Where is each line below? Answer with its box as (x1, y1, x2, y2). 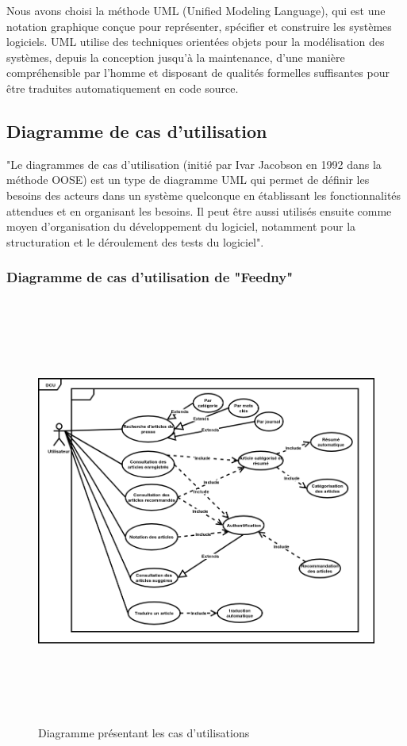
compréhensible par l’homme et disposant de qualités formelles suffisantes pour (6, 64, 390, 81)
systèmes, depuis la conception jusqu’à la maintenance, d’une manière (6, 48, 345, 65)
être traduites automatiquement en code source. (6, 79, 239, 96)
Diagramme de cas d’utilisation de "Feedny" (6, 267, 294, 287)
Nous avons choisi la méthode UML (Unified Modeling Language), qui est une (6, 2, 386, 18)
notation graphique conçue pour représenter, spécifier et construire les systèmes (6, 17, 392, 34)
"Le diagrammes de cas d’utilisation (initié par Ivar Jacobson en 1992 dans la (6, 155, 382, 172)
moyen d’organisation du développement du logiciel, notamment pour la (6, 218, 356, 235)
